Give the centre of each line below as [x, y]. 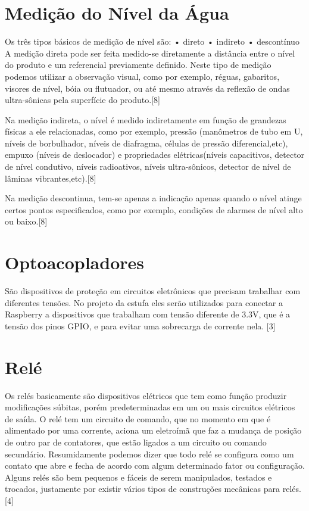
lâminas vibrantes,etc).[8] [51, 178]
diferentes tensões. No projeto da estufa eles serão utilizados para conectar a [144, 302]
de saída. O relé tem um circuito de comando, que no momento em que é [138, 418]
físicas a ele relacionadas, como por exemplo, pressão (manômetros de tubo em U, [154, 131]
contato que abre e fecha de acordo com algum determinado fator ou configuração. [155, 465]
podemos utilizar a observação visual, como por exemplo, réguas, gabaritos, [142, 76]
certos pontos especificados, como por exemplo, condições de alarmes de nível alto [154, 209]
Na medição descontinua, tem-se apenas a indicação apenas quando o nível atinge [153, 198]
